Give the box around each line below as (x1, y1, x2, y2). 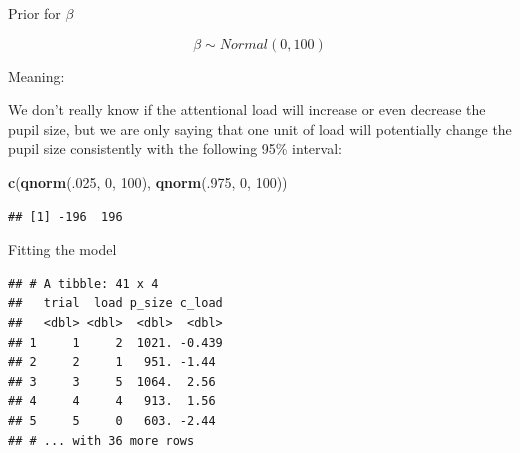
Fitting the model (8, 239, 117, 260)
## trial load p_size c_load (8, 296, 223, 311)
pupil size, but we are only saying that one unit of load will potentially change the (8, 118, 512, 139)
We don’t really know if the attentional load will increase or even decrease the (8, 99, 486, 120)
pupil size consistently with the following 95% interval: (8, 138, 342, 159)
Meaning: (8, 65, 65, 86)
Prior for (8, 3, 61, 23)
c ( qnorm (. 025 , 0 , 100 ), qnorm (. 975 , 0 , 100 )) (8, 171, 288, 192)
